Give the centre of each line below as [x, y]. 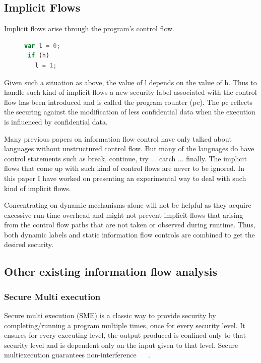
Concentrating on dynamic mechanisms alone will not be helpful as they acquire [128, 205]
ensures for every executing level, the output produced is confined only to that [125, 335]
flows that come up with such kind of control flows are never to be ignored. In [124, 168]
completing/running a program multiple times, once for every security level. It [125, 325]
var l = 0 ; [42, 46]
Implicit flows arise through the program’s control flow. [89, 28]
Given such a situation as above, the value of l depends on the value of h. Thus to [130, 82]
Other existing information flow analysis [111, 271]
